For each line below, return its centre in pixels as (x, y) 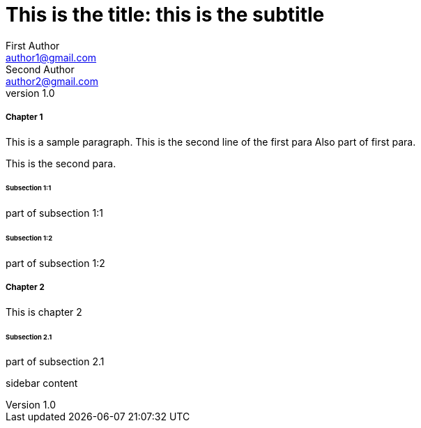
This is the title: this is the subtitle (165, 15)
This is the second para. (61, 163)
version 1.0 (30, 93)
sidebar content (42, 383)
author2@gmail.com (52, 81)
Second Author (40, 69)
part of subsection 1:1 (54, 213)
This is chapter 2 (44, 312)
